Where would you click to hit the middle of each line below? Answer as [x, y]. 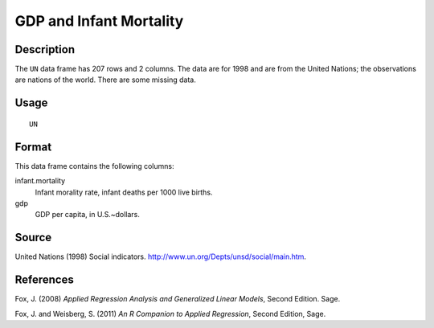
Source [33, 238]
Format [33, 147]
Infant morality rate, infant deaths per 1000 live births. [124, 192]
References [44, 280]
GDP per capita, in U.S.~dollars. [87, 215]
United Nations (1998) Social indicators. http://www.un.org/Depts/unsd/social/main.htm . [161, 256]
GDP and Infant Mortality [99, 21]
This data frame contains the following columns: [94, 166]
